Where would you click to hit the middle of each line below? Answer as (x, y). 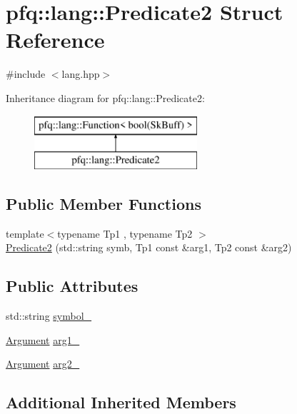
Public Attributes (72, 286)
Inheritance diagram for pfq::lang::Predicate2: (105, 97)
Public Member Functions (104, 204)
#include (26, 74)
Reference (55, 40)
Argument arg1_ (43, 339)
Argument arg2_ (43, 364)
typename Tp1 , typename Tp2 (125, 233)
